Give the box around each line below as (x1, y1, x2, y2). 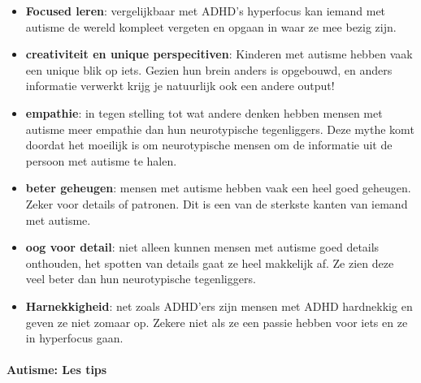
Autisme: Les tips (7, 361, 107, 378)
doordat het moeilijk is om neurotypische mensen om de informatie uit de (25, 136, 393, 153)
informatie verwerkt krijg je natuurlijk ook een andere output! (25, 77, 335, 94)
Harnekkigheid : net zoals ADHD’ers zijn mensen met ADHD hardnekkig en (25, 297, 413, 314)
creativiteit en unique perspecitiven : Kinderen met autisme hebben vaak (25, 45, 413, 62)
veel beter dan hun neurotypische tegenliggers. (25, 270, 256, 287)
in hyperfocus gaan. (25, 329, 124, 346)
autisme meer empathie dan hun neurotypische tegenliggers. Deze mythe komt (25, 120, 414, 137)
